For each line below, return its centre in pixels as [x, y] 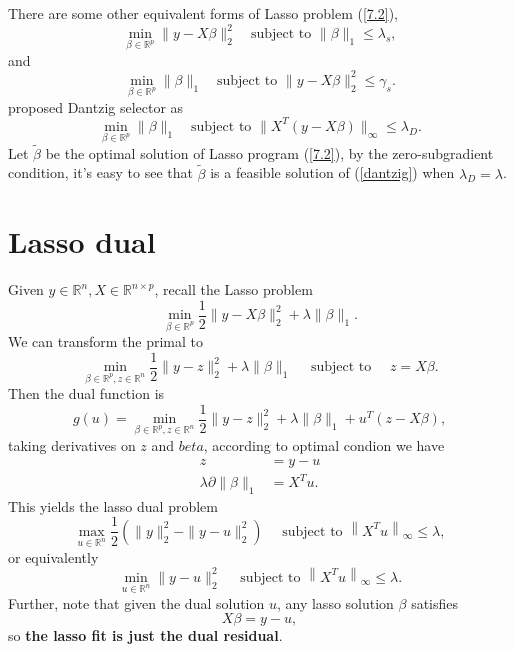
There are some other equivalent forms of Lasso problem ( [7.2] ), [203, 13]
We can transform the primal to [106, 341]
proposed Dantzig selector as [96, 106]
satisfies [435, 602]
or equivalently [53, 556]
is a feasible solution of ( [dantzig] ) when [332, 172]
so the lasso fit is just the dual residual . [145, 635]
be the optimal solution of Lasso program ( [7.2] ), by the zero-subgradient [269, 152]
